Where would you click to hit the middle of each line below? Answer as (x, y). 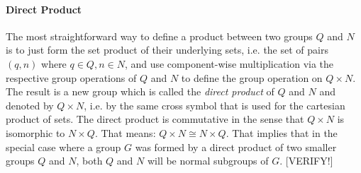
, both (89, 161)
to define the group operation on (252, 77)
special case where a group (63, 147)
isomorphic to (35, 132)
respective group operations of (71, 77)
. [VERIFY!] (306, 161)
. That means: (125, 132)
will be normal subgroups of (208, 161)
